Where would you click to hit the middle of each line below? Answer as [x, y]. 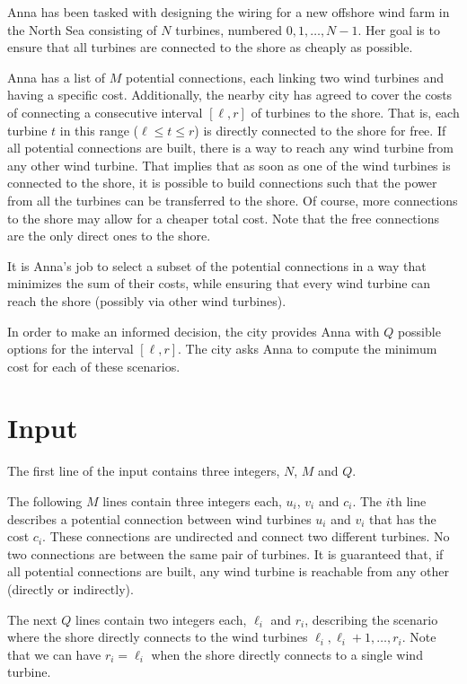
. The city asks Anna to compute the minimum [308, 349]
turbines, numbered [229, 29]
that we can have [54, 654]
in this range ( [99, 130]
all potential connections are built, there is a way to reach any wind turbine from [230, 148]
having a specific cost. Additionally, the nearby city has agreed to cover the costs [230, 95]
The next [32, 619]
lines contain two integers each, [161, 619]
